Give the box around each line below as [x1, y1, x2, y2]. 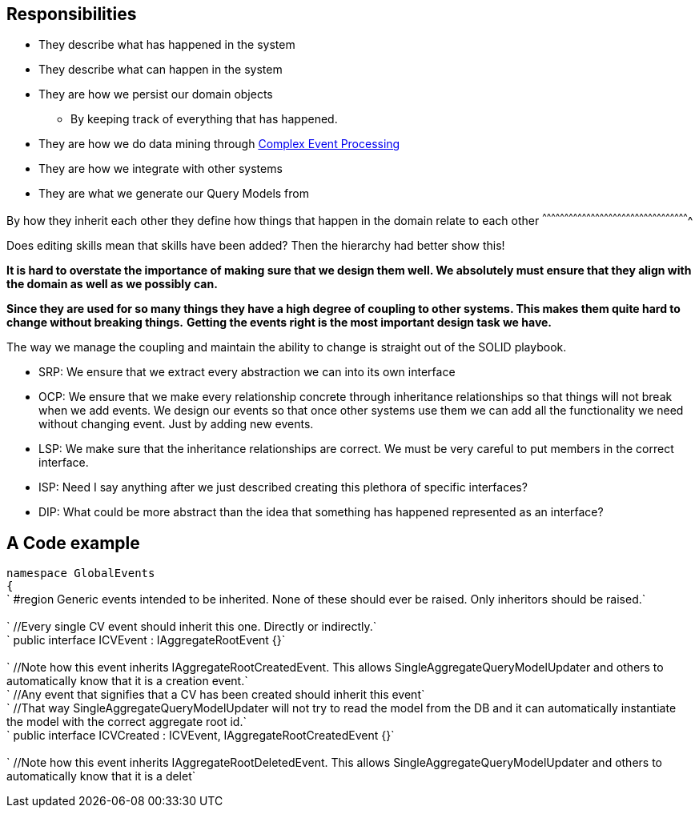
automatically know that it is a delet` [6, 768, 196, 783]
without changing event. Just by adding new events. [38, 417, 314, 431]
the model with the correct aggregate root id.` [6, 714, 247, 728]
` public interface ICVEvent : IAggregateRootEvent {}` [6, 632, 286, 647]
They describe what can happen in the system [38, 62, 283, 77]
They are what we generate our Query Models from [38, 186, 309, 201]
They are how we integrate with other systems [38, 162, 283, 176]
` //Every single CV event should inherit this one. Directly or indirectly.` [6, 619, 377, 633]
